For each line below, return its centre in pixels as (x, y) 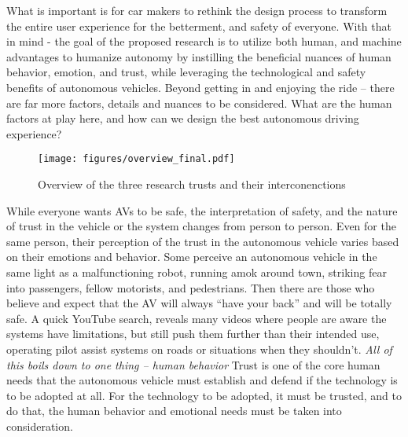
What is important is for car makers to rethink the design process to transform (197, 10)
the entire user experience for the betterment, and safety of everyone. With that (199, 26)
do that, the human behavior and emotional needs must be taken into (174, 411)
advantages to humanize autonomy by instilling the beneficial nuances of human (199, 56)
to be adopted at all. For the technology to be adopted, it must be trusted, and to (204, 395)
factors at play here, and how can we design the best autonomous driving (183, 118)
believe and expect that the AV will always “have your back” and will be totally (199, 303)
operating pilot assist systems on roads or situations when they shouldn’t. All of (199, 349)
